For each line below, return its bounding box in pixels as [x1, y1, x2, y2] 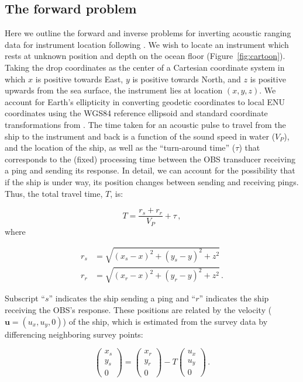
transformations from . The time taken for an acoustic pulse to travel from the [5, 118, 286, 130]
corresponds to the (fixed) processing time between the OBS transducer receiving [5, 152, 296, 165]
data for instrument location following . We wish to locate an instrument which [5, 38, 289, 50]
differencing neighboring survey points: [5, 328, 143, 340]
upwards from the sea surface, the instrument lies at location [5, 84, 223, 96]
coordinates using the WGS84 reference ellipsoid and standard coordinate [5, 107, 268, 119]
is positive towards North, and [132, 72, 241, 85]
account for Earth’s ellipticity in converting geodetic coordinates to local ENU [5, 95, 285, 107]
